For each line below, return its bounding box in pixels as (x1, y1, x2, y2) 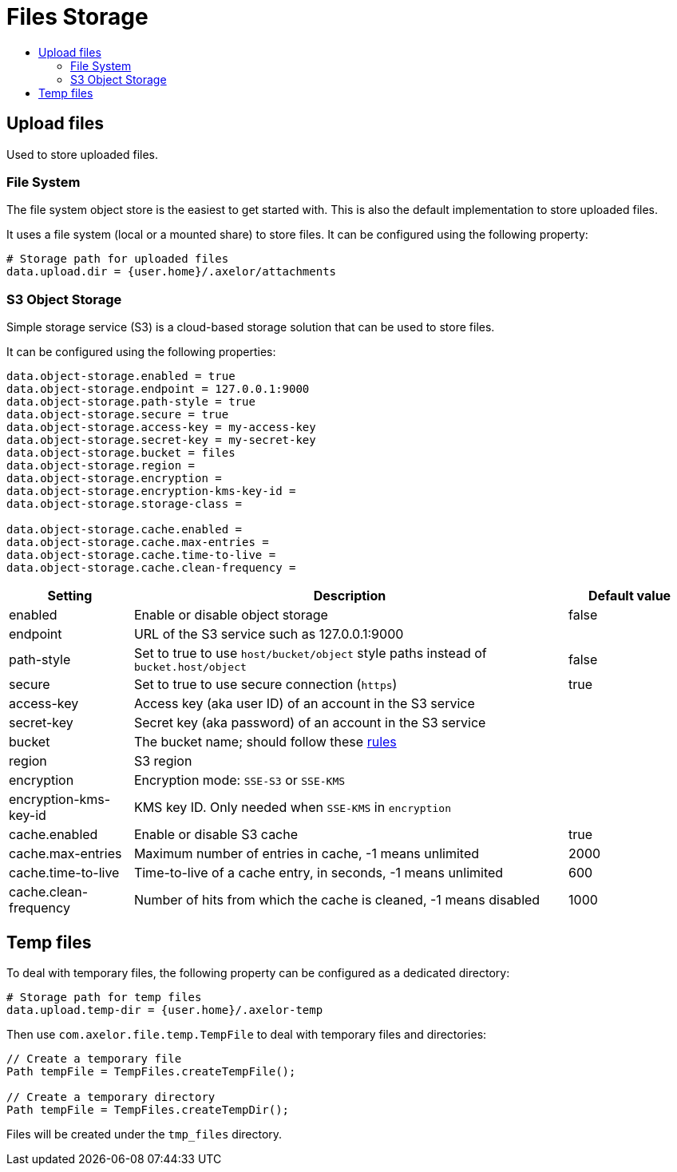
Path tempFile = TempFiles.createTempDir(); (6, 1103, 290, 1116)
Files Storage (6, 3, 148, 30)
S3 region (133, 753, 192, 770)
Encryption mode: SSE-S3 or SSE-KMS (133, 772, 346, 789)
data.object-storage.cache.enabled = (6, 523, 243, 537)
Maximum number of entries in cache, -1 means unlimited (133, 845, 480, 862)
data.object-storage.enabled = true (6, 370, 236, 383)
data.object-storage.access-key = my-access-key (6, 421, 316, 434)
